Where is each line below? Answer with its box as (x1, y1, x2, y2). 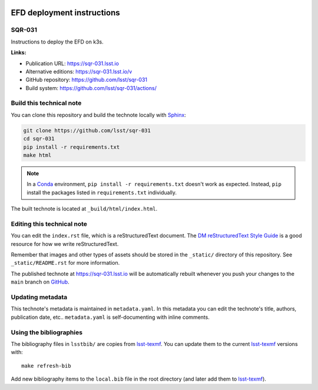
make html (23, 152, 52, 159)
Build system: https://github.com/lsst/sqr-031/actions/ (25, 84, 157, 91)
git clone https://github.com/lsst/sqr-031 (23, 127, 151, 134)
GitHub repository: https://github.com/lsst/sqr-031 (25, 76, 147, 84)
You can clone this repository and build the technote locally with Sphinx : (11, 111, 187, 118)
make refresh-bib (21, 362, 71, 369)
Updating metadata (11, 293, 68, 301)
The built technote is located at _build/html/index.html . (11, 205, 158, 212)
